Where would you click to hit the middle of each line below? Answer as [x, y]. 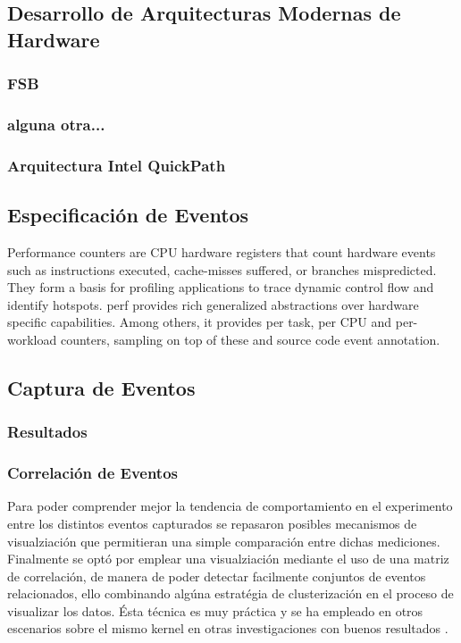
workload [32, 339]
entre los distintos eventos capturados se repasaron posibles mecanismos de [212, 523]
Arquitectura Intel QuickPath [117, 165]
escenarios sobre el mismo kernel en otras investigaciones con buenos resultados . [228, 628]
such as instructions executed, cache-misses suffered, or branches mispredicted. [222, 269]
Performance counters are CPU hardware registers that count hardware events [222, 251]
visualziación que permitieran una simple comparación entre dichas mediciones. [224, 541]
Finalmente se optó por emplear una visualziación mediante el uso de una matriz [228, 559]
